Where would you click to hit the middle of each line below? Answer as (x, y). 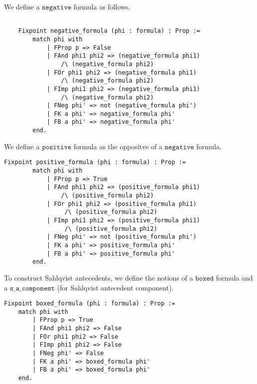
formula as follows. (102, 6)
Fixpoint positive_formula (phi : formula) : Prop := (95, 162)
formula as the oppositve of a (118, 146)
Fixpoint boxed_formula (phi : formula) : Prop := (90, 304)
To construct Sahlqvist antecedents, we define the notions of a (99, 277)
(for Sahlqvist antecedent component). (115, 287)
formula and (234, 277)
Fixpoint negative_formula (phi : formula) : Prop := (109, 31)
